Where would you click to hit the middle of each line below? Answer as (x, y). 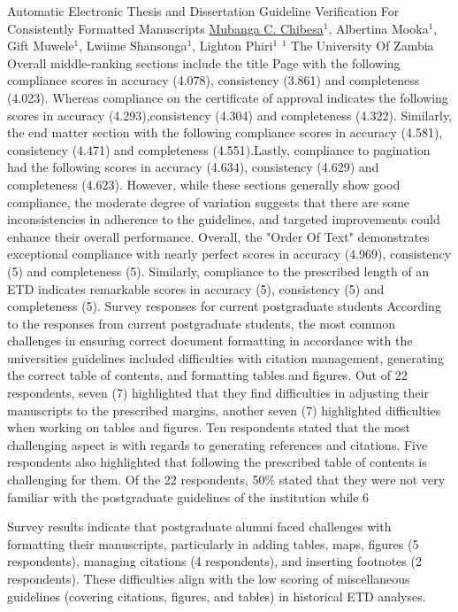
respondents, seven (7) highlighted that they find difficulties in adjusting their (218, 393)
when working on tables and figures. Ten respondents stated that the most (209, 427)
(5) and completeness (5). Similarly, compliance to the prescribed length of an (218, 271)
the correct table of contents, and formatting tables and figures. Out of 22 (207, 375)
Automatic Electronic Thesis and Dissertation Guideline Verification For (203, 11)
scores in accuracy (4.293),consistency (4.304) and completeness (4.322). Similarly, (230, 115)
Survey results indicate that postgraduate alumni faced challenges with (199, 527)
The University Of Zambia (363, 46)
